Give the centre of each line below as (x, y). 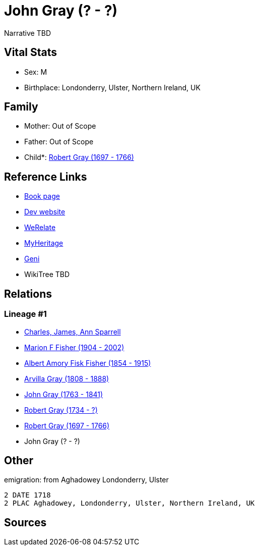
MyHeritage (44, 243)
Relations (28, 294)
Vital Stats (31, 52)
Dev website (45, 212)
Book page (42, 196)
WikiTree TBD (47, 274)
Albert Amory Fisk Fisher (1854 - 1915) (88, 363)
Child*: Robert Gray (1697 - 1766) (79, 157)
